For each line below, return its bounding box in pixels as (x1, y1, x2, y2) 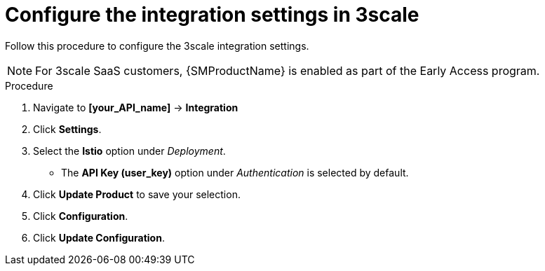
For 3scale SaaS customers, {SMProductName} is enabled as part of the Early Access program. (35, 63, 540, 78)
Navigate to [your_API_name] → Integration (33, 101, 238, 113)
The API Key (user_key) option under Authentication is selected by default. (61, 166, 409, 179)
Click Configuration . (33, 209, 128, 222)
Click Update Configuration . (33, 231, 165, 244)
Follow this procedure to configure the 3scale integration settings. (5, 39, 309, 52)
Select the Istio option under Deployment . (33, 144, 226, 157)
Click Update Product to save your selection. (33, 188, 241, 200)
